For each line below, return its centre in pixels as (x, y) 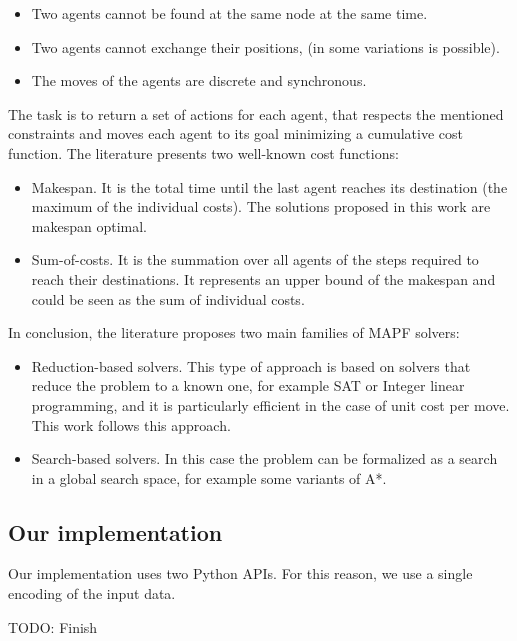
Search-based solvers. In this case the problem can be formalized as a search (264, 458)
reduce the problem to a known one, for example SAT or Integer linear (248, 385)
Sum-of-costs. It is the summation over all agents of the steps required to (255, 259)
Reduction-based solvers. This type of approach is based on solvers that (251, 365)
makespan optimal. (89, 225)
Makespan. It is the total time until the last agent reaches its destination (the (269, 186)
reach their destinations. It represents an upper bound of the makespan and (263, 278)
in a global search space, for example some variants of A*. (209, 477)
